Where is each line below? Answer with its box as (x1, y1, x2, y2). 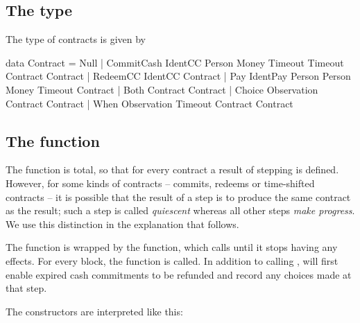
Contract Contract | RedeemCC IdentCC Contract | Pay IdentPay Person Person (6, 69, 351, 83)
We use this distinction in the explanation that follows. (6, 216, 239, 231)
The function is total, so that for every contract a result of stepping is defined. (6, 162, 339, 177)
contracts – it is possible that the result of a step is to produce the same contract (6, 189, 351, 204)
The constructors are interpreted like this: (6, 304, 183, 318)
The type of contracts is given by (6, 32, 146, 46)
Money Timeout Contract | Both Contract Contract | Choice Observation (6, 82, 318, 96)
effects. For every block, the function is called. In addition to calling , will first (6, 253, 338, 268)
